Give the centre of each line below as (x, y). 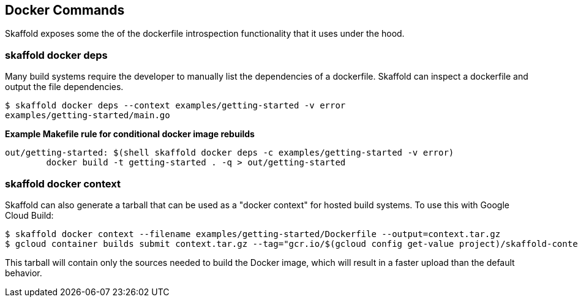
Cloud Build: (29, 215)
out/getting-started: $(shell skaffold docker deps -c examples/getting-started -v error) (230, 153)
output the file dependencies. (64, 87)
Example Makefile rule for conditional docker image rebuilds (130, 134)
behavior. (24, 273)
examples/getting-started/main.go (88, 115)
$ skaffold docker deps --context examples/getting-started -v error (175, 106)
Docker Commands (65, 10)
